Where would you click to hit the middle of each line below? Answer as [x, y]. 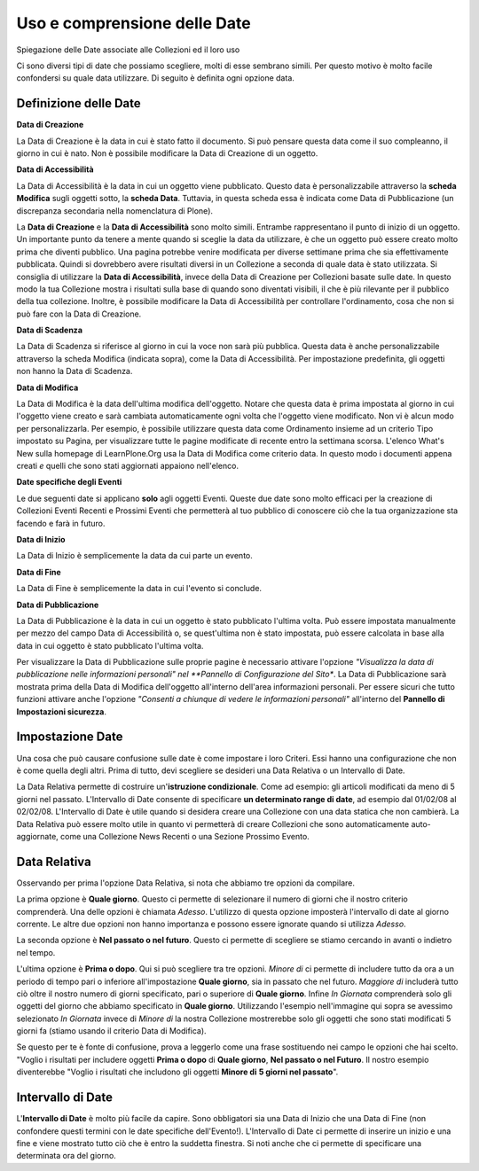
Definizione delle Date [79, 103]
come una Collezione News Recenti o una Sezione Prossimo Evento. [185, 836]
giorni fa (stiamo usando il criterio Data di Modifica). [112, 1031]
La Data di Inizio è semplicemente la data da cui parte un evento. [134, 556]
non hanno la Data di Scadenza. [75, 371]
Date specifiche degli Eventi [69, 482]
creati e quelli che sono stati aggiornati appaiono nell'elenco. [128, 466]
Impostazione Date [70, 737]
